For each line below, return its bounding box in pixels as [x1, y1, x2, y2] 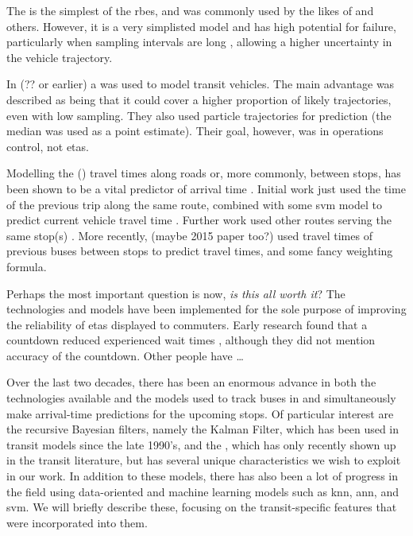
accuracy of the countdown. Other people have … [6, 347, 244, 363]
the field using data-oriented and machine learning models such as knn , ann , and [6, 483, 399, 499]
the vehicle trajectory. [6, 49, 113, 65]
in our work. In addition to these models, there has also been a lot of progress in [6, 468, 398, 484]
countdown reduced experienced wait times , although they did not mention [6, 332, 376, 348]
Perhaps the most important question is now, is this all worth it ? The [6, 285, 345, 301]
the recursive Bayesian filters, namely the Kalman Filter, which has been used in [6, 421, 399, 437]
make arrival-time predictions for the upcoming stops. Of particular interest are [6, 405, 394, 421]
